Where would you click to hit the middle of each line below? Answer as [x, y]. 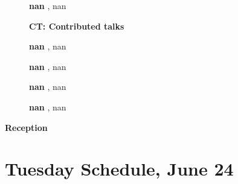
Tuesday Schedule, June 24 [119, 169]
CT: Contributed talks [77, 26]
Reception [26, 127]
